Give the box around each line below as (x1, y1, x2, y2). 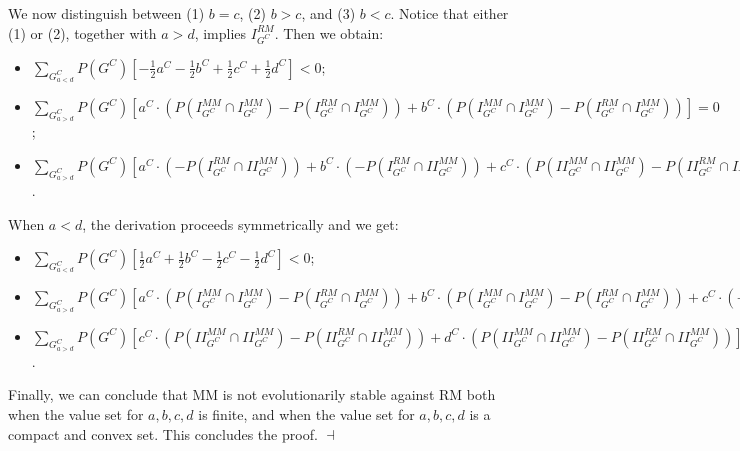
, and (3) (301, 3, 356, 23)
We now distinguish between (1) (8, 3, 205, 23)
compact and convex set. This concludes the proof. (8, 423, 318, 444)
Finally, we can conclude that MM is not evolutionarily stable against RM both (8, 384, 496, 405)
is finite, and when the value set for (198, 404, 415, 425)
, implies (194, 22, 247, 43)
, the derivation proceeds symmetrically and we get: (82, 213, 399, 234)
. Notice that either (390, 3, 509, 23)
